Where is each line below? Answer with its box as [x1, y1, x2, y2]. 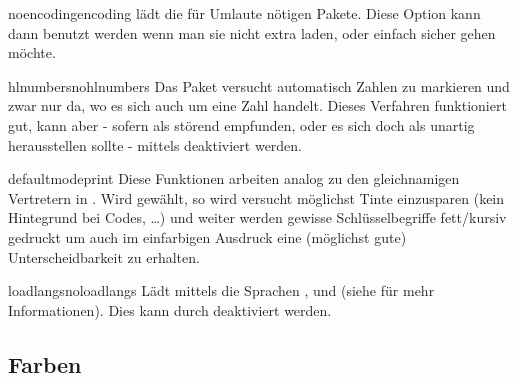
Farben [8, 348, 82, 379]
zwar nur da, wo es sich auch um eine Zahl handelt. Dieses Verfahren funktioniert [8, 95, 507, 116]
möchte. [8, 42, 56, 63]
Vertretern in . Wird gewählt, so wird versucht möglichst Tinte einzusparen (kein [8, 187, 505, 208]
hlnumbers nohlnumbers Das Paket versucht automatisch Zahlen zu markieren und [8, 75, 510, 96]
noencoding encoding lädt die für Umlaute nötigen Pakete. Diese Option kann [8, 3, 481, 23]
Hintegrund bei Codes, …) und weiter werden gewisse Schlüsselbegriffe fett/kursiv [8, 207, 507, 228]
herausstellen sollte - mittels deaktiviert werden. [8, 134, 303, 155]
